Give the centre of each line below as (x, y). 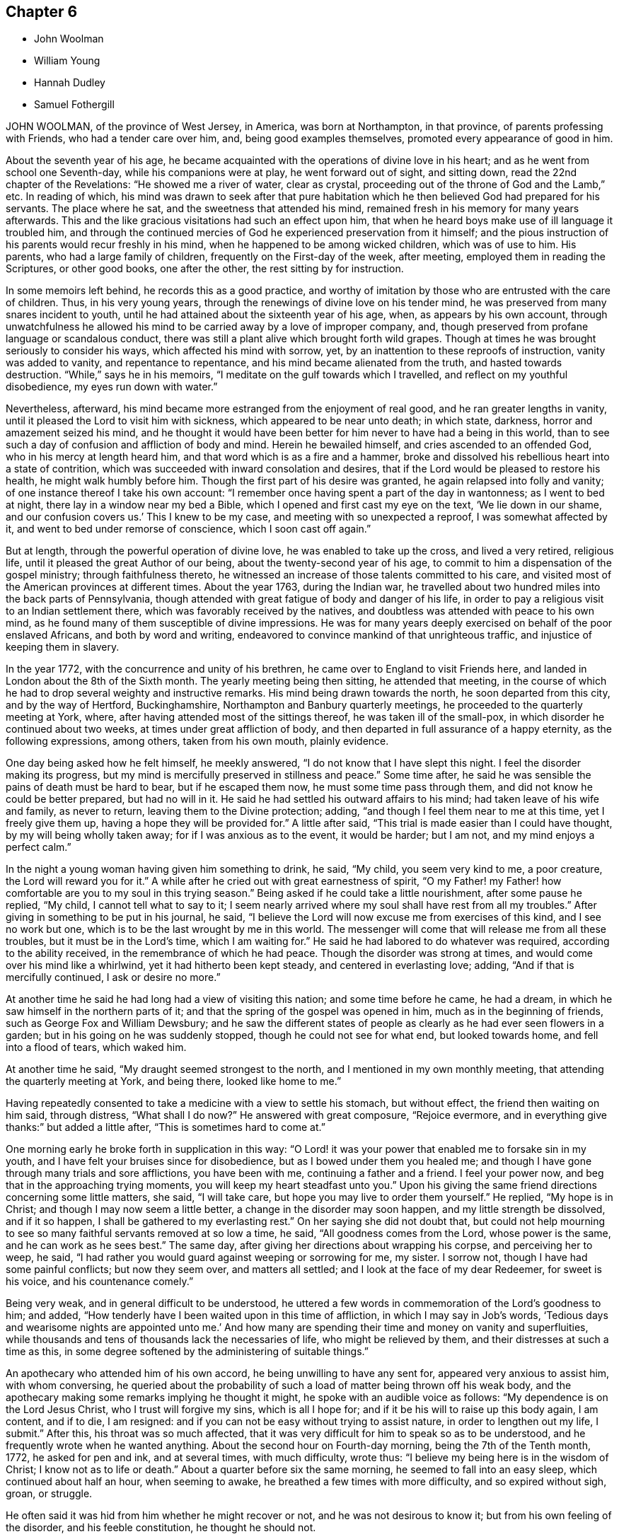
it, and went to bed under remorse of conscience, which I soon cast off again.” (189, 529)
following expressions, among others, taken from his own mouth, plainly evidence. (197, 741)
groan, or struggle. (49, 1494)
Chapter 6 (42, 12)
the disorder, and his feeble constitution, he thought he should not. (161, 1528)
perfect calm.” (39, 847)
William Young (67, 61)
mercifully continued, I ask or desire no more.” (113, 977)
